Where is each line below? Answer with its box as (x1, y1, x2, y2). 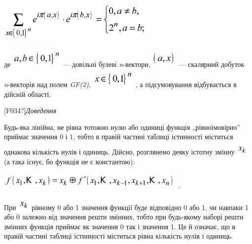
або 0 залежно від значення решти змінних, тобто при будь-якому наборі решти (4, 212, 244, 222)
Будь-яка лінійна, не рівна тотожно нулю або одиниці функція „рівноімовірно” (4, 122, 240, 132)
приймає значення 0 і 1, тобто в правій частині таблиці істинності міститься (4, 131, 233, 142)
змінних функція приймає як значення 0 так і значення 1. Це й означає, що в (4, 221, 236, 231)
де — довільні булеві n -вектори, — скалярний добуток (4, 59, 245, 69)
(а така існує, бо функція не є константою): (4, 156, 135, 166)
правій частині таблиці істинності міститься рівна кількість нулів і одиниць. (4, 231, 233, 241)
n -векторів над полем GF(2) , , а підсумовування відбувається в (4, 79, 237, 90)
